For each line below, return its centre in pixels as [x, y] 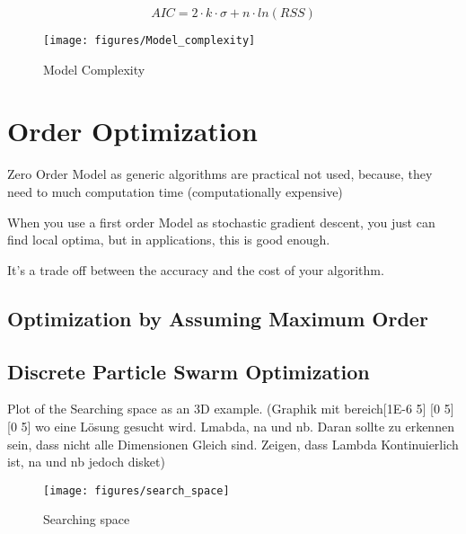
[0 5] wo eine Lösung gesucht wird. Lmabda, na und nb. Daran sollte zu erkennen [231, 426]
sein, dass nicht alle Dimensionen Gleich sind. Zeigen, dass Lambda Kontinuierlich [233, 444]
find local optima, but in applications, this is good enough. [169, 240]
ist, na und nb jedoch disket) [86, 462]
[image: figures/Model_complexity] [149, 40]
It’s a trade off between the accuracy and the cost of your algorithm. [196, 269]
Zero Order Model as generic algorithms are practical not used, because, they [220, 174]
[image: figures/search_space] [136, 490]
